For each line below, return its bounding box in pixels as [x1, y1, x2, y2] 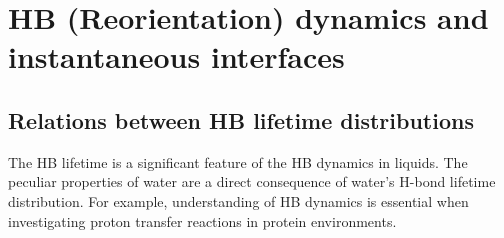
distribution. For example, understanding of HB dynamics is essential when [8, 190, 469, 211]
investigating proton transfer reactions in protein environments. [8, 210, 397, 231]
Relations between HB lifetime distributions [8, 104, 474, 135]
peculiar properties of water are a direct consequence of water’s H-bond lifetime [8, 171, 496, 192]
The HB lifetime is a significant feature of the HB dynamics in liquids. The [8, 151, 468, 172]
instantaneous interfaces [8, 36, 345, 77]
